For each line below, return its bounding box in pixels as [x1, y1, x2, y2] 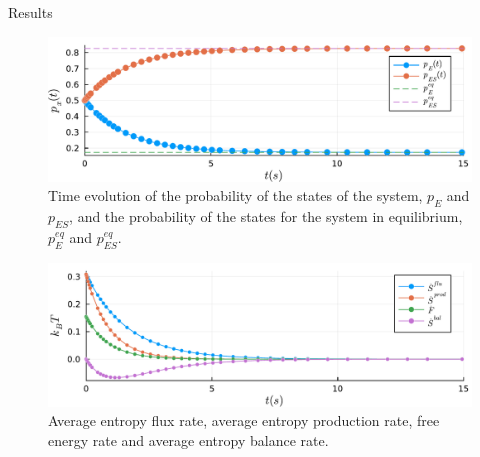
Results [8, 2, 53, 22]
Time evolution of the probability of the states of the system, [48, 185, 423, 206]
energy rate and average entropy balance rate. [48, 429, 329, 450]
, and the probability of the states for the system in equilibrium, [69, 205, 463, 226]
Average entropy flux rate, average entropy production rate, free [48, 410, 440, 431]
